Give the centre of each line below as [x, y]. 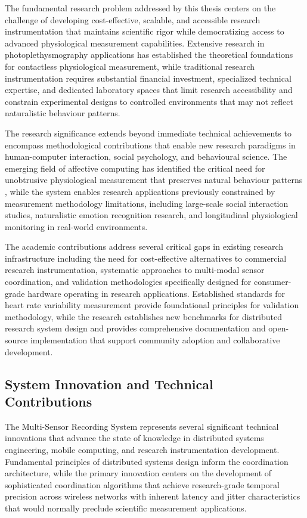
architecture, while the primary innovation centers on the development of [138, 473]
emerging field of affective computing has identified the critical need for [135, 168]
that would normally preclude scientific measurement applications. [126, 508]
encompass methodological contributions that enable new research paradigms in [150, 145]
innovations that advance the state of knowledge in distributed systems [134, 438]
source [16, 340]
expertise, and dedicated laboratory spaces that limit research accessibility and [149, 90]
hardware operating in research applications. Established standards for [156, 293]
